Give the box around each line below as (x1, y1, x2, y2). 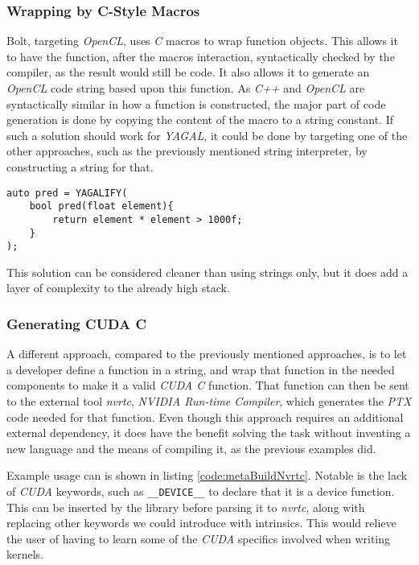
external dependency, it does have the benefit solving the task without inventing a (6, 424, 411, 441)
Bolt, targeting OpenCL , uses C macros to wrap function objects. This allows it (6, 32, 398, 49)
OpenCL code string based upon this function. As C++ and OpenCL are (6, 80, 365, 96)
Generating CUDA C (6, 313, 147, 333)
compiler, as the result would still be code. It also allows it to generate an (6, 64, 370, 80)
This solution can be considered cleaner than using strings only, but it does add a (6, 263, 409, 280)
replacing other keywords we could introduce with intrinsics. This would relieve (6, 514, 396, 531)
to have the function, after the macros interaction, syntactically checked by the (6, 47, 395, 64)
